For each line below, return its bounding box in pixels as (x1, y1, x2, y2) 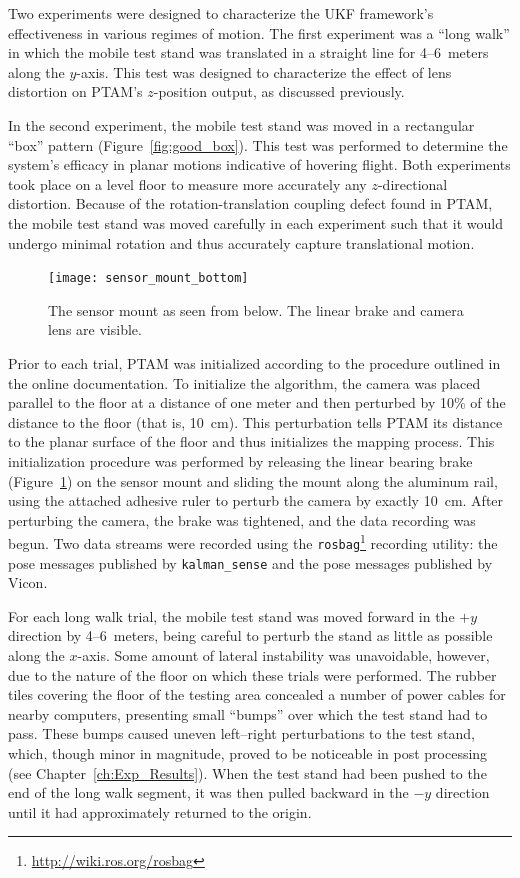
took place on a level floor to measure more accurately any (8, 173, 367, 194)
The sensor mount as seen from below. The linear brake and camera (48, 299, 464, 320)
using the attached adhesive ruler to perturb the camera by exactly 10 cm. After (8, 490, 504, 511)
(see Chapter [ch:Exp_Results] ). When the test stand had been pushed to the (8, 762, 487, 783)
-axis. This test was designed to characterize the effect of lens (76, 61, 452, 82)
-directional (377, 173, 448, 194)
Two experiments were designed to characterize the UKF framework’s (8, 3, 434, 23)
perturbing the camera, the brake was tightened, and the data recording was (8, 509, 476, 530)
